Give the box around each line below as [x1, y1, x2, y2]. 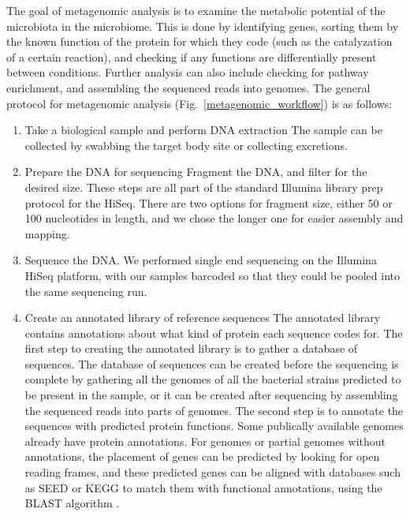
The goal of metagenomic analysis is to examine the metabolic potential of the [6, 2, 386, 18]
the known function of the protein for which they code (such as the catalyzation [6, 33, 393, 50]
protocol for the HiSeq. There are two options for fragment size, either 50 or [24, 194, 393, 211]
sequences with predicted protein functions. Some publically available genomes [24, 417, 404, 434]
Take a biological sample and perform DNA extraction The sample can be [24, 122, 382, 138]
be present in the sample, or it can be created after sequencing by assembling [24, 387, 398, 403]
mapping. [24, 225, 70, 241]
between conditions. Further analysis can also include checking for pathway [6, 64, 369, 80]
